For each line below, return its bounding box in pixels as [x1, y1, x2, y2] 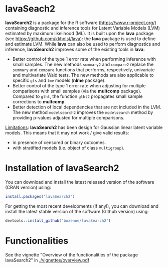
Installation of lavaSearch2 [5, 163, 119, 174]
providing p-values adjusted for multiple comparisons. [12, 114, 125, 120]
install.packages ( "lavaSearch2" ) [5, 194, 75, 199]
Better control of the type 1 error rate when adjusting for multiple [12, 82, 146, 88]
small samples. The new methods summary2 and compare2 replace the [12, 61, 154, 67]
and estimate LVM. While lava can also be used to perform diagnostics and [5, 41, 160, 47]
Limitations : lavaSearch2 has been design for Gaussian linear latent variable [5, 124, 163, 130]
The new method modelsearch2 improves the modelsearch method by [12, 109, 153, 115]
